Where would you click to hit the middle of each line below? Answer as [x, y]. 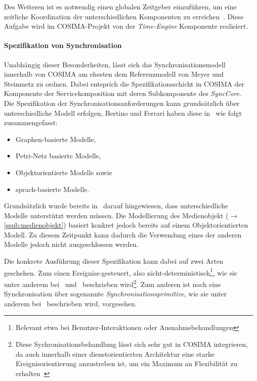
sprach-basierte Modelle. [52, 189]
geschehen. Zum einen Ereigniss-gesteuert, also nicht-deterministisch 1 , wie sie [121, 272]
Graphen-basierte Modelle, [56, 139]
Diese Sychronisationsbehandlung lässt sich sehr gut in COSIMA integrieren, [132, 344]
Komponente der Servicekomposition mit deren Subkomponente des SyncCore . [123, 93]
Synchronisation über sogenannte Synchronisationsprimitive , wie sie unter [115, 294]
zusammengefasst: [31, 122]
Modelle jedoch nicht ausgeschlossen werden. [71, 244]
